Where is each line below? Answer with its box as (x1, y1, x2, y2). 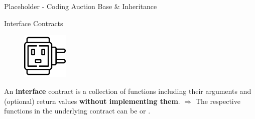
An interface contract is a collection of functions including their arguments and (4, 85, 251, 96)
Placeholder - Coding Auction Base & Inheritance (4, 1, 157, 11)
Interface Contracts (4, 18, 63, 28)
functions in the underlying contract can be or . (4, 105, 151, 116)
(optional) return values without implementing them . (4, 95, 180, 106)
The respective (195, 95, 240, 106)
